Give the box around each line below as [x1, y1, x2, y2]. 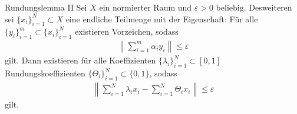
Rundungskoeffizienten [5, 67, 85, 79]
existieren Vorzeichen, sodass [75, 25, 179, 38]
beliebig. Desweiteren [216, 1, 292, 13]
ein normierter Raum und [99, 1, 192, 13]
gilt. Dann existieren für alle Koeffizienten [5, 54, 156, 66]
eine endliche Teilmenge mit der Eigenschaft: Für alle [65, 12, 258, 25]
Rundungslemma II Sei [5, 1, 87, 13]
